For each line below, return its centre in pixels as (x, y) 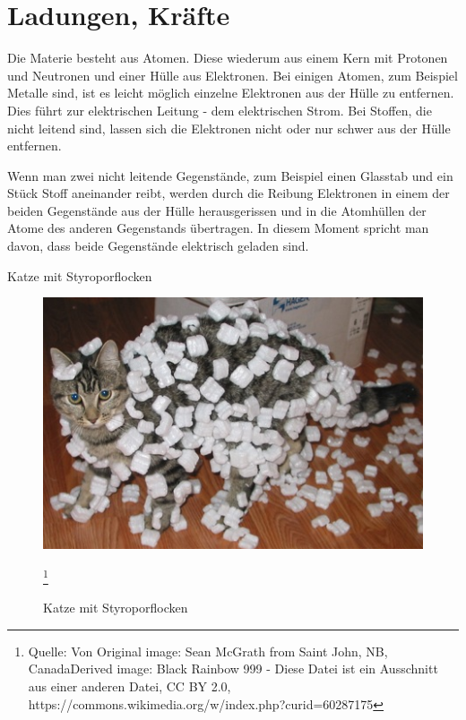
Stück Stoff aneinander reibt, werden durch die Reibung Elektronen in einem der (229, 193)
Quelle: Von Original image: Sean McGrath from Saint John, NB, (208, 651)
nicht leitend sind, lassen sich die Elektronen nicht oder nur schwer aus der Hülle (229, 128)
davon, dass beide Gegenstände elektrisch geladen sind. (158, 246)
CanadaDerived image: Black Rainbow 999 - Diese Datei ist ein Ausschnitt (233, 669)
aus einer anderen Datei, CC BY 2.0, (129, 686)
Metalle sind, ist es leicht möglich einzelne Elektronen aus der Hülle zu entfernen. (231, 93)
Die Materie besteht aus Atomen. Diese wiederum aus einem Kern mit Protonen (228, 58)
